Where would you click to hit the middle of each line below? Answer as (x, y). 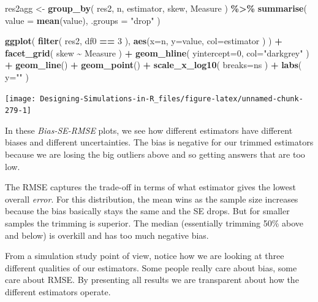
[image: (21, 99)
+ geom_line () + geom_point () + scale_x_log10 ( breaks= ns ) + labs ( (153, 65)
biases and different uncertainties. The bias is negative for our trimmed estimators (159, 142)
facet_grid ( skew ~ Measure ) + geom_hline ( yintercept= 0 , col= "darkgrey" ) (157, 52)
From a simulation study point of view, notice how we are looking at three (145, 256)
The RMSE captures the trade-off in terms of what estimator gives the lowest (150, 187)
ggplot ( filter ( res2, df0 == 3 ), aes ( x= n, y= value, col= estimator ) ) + (144, 41)
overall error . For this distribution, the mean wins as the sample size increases (152, 199)
